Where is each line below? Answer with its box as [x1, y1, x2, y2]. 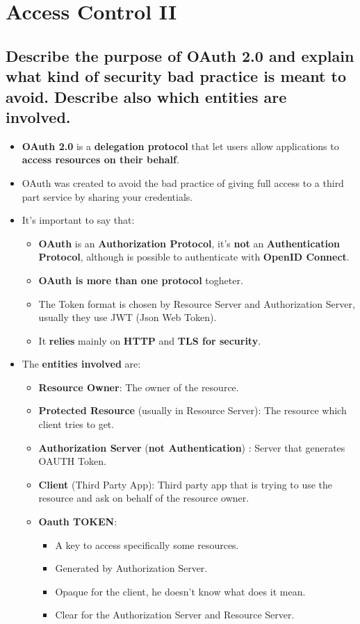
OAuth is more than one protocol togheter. [38, 272, 243, 287]
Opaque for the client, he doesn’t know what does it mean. [55, 584, 306, 598]
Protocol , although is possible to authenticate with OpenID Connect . [38, 249, 350, 264]
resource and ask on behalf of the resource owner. [38, 491, 249, 505]
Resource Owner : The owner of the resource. [38, 379, 239, 394]
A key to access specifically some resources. [55, 537, 239, 552]
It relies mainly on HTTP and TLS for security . [38, 333, 261, 347]
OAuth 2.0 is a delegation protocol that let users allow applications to [22, 138, 339, 153]
